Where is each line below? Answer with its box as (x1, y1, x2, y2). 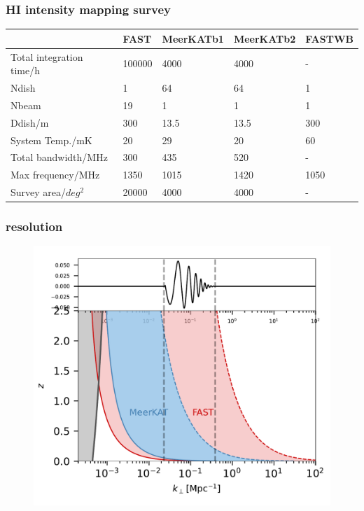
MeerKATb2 (233, 31, 296, 45)
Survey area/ (10, 185, 66, 199)
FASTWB (305, 31, 353, 45)
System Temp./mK (10, 132, 92, 147)
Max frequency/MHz (10, 167, 100, 182)
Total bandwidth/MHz (10, 150, 108, 164)
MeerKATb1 (162, 31, 224, 45)
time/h (10, 63, 40, 78)
